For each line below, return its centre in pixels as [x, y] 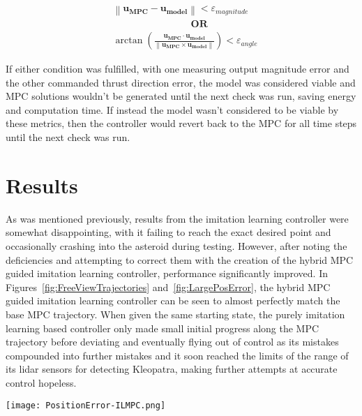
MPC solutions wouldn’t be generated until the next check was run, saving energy [181, 96]
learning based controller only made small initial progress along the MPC [163, 328]
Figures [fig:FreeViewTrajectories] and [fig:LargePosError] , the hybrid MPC [168, 287]
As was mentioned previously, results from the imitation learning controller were [177, 218]
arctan [129, 41]
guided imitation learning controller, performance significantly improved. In [167, 273]
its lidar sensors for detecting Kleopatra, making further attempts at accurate [172, 369]
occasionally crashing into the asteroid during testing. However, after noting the [176, 245]
